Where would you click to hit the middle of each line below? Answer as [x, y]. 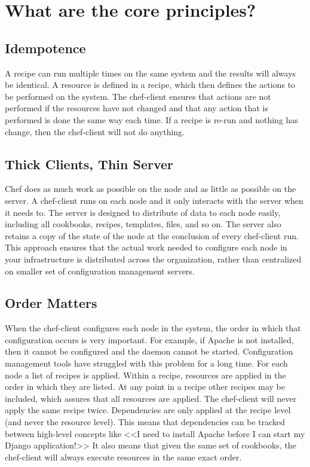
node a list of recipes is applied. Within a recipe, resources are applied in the [145, 375]
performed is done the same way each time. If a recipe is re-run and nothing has [151, 119]
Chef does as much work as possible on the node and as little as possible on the [151, 189]
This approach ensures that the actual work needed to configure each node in [146, 247]
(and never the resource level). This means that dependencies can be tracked [145, 422]
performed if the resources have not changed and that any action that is [136, 108]
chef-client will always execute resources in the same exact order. [123, 457]
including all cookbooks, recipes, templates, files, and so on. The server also [143, 224]
